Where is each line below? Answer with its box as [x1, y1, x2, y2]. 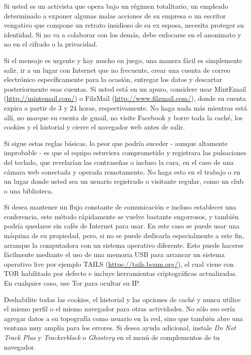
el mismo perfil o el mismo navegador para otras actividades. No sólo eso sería [4, 304, 236, 314]
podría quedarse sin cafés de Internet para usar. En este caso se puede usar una [4, 221, 240, 231]
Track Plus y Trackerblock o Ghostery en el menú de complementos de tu [4, 332, 220, 342]
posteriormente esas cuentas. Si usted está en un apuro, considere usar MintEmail [4, 83, 246, 94]
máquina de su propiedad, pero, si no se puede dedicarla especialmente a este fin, [4, 230, 244, 241]
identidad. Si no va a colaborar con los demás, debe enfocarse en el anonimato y [4, 29, 241, 39]
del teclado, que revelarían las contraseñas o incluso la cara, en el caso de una [4, 157, 234, 167]
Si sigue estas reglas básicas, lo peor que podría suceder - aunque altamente [4, 138, 228, 148]
